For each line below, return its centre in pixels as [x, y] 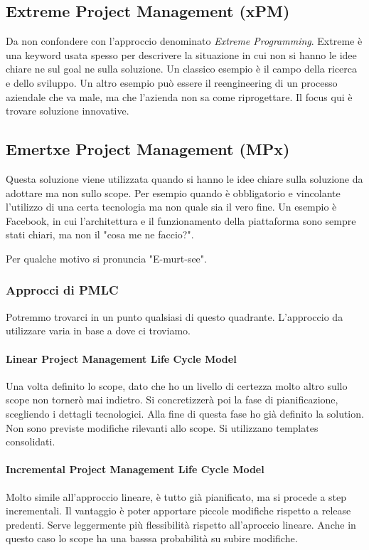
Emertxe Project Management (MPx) [148, 149]
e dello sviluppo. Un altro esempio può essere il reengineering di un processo [172, 82]
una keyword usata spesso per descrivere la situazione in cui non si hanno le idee [181, 54]
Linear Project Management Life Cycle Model [121, 358]
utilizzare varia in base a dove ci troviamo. [98, 330]
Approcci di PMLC [62, 290]
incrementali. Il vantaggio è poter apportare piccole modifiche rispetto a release [178, 511]
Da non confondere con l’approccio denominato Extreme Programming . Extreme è [184, 41]
